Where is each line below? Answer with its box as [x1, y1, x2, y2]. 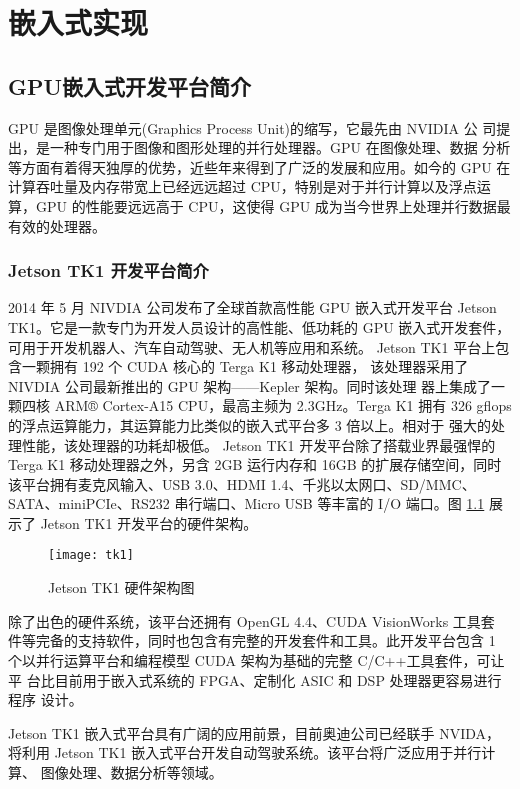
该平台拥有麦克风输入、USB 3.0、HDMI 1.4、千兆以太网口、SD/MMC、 [8, 473, 476, 494]
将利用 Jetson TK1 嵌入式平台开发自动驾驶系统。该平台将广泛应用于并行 [8, 742, 482, 763]
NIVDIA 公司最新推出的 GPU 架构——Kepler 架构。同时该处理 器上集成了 [8, 375, 492, 396]
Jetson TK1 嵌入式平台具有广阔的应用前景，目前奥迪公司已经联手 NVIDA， [8, 722, 500, 743]
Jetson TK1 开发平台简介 [8, 258, 209, 283]
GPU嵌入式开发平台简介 [8, 70, 252, 101]
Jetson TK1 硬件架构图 [48, 577, 195, 598]
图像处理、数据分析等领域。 [40, 761, 223, 782]
